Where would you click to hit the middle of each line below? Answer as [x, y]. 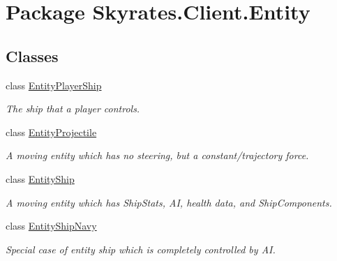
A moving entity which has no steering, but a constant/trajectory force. [157, 155]
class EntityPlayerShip [54, 85]
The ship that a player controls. [73, 109]
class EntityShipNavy [51, 226]
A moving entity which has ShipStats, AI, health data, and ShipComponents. [169, 202]
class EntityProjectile [51, 132]
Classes [32, 55]
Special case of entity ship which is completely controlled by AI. [141, 249]
